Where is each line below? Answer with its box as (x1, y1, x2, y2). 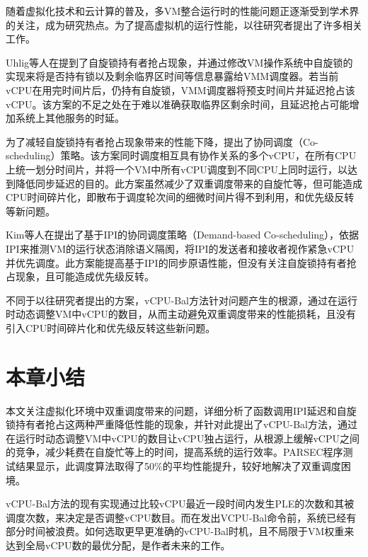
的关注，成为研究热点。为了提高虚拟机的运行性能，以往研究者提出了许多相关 (6, 17, 362, 32)
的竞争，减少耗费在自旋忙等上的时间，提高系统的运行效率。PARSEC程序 (6, 444, 343, 459)
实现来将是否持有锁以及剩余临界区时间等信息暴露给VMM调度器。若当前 (6, 69, 339, 84)
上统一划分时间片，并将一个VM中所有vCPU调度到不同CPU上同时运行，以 (6, 161, 348, 176)
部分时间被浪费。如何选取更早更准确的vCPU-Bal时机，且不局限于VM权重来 (6, 524, 355, 539)
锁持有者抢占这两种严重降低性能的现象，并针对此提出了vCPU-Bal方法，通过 (6, 417, 357, 432)
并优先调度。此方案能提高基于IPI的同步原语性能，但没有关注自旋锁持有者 (6, 255, 347, 270)
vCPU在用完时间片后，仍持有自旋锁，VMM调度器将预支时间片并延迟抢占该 (6, 82, 355, 97)
